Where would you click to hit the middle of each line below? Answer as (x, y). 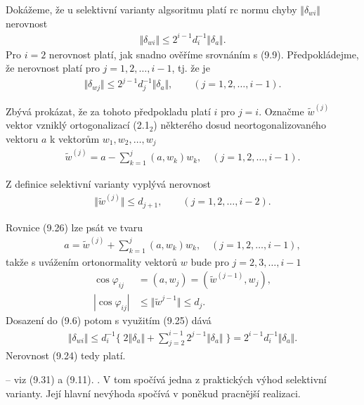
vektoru (22, 139)
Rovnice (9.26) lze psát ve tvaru (74, 227)
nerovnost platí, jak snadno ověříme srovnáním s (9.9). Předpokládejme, (204, 54)
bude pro (210, 261)
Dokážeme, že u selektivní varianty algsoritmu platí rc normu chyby (151, 9)
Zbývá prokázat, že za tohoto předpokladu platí (108, 111)
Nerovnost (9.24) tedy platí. (66, 355)
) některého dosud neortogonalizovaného (240, 125)
